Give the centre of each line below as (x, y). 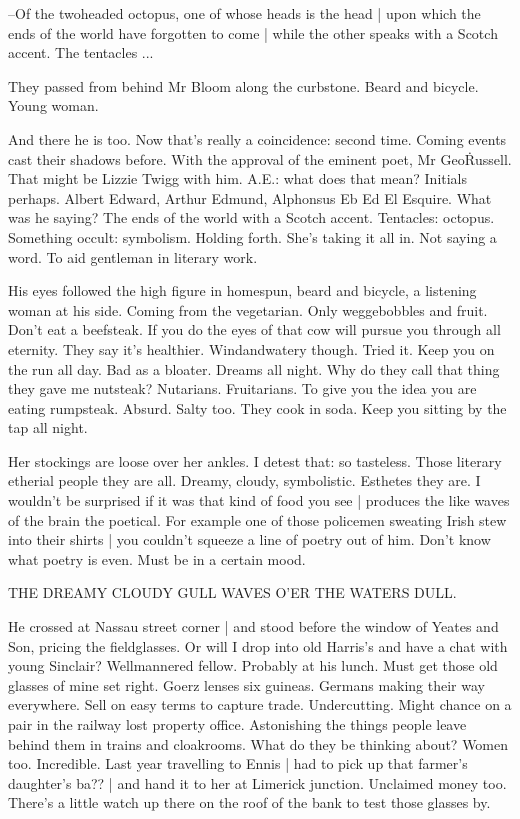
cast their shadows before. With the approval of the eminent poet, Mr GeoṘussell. (260, 158)
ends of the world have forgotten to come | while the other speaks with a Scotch (253, 32)
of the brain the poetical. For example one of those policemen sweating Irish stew (257, 519)
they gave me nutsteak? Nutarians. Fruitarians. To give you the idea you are (242, 388)
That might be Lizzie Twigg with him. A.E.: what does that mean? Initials (238, 178)
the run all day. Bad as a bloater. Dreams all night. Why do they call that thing (254, 368)
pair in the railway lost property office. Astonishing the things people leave (237, 724)
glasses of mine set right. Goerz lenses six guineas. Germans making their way (246, 684)
